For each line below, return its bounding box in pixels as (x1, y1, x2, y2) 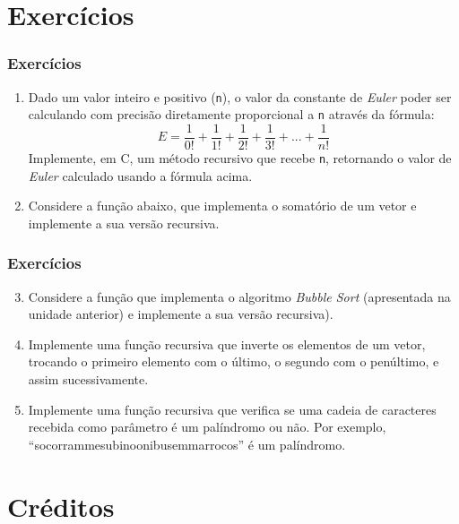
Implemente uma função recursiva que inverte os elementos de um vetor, (28, 334, 426, 353)
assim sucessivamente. (28, 370, 149, 388)
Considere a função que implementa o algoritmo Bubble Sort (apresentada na (28, 287, 451, 305)
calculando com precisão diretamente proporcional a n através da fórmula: (28, 105, 435, 124)
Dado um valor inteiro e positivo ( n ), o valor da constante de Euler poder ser (28, 87, 452, 106)
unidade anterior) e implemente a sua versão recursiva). (28, 305, 333, 323)
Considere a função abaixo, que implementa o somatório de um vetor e (28, 196, 417, 215)
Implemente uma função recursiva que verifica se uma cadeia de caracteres (28, 399, 437, 418)
